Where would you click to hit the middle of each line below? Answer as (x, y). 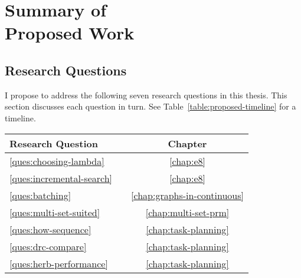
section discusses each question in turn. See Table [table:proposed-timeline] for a (150, 106)
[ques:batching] (40, 195)
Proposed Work (70, 33)
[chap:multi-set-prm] (187, 212)
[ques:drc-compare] (48, 246)
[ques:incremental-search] (61, 178)
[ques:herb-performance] (59, 263)
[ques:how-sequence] (50, 229)
